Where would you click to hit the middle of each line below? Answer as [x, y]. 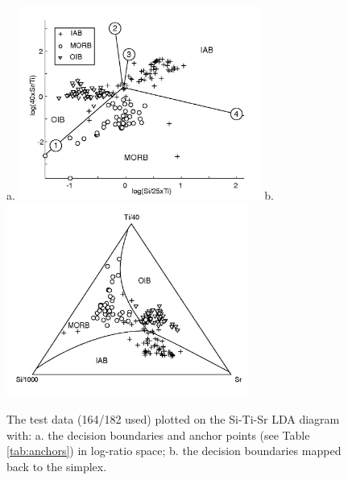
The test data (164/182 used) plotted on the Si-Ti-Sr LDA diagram [173, 419]
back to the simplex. [57, 466]
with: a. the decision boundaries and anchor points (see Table [158, 434]
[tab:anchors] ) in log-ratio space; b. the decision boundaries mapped [174, 451]
